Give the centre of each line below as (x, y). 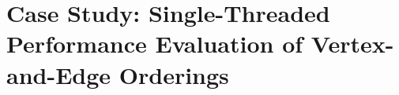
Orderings (174, 74)
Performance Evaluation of (155, 44)
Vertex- (352, 44)
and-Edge (59, 74)
